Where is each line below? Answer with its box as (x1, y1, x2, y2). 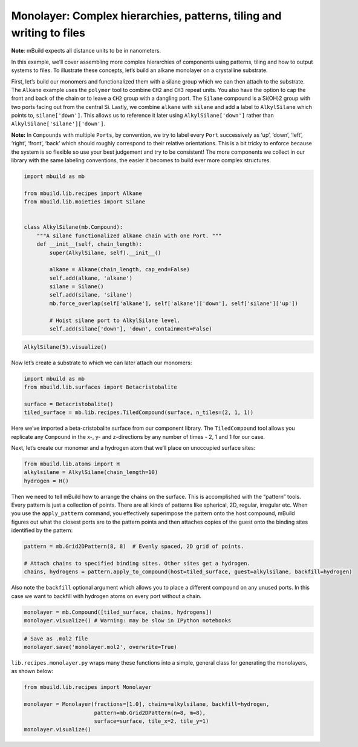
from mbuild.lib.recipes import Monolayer (24, 684, 152, 691)
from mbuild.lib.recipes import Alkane (24, 189, 142, 197)
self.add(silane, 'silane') (49, 291, 133, 298)
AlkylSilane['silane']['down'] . (11, 120, 106, 127)
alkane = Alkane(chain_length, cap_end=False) (49, 266, 190, 273)
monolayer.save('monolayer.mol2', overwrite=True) (24, 643, 178, 651)
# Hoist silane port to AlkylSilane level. (49, 317, 181, 324)
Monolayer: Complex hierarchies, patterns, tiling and (11, 9, 282, 22)
